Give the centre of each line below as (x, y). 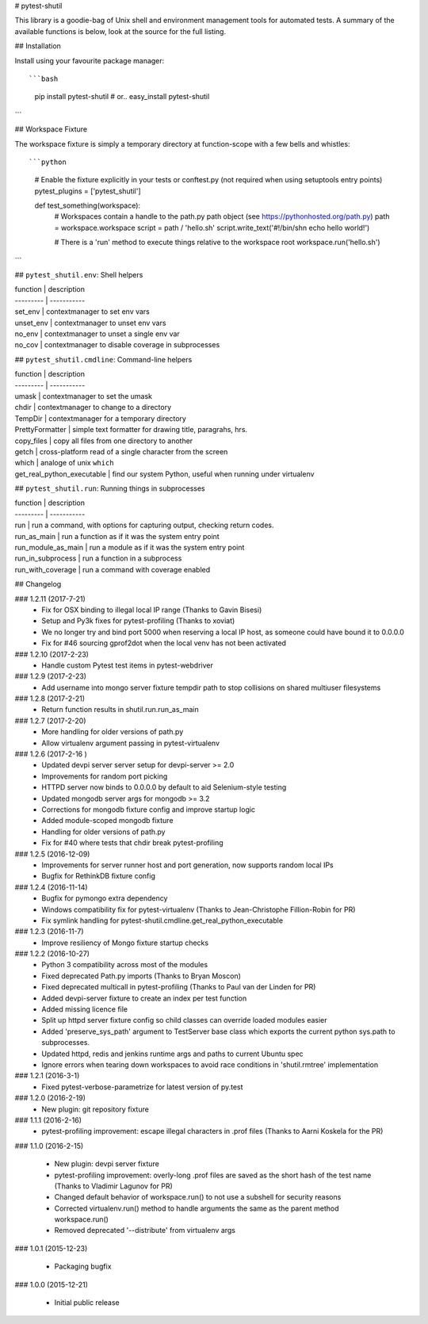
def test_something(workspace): (88, 205)
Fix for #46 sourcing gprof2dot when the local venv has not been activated (164, 643)
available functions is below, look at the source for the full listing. (120, 31)
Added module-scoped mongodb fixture (107, 821)
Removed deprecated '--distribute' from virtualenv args (145, 1230)
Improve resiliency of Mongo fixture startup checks (125, 943)
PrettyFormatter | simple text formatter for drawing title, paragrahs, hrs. (131, 430)
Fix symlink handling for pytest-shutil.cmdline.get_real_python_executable (162, 920)
